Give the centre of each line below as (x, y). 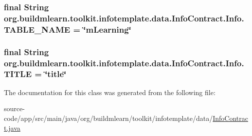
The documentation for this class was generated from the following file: (110, 92)
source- (14, 108)
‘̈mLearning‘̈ (107, 29)
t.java (12, 127)
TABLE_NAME (37, 29)
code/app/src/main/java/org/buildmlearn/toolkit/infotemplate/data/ (108, 118)
